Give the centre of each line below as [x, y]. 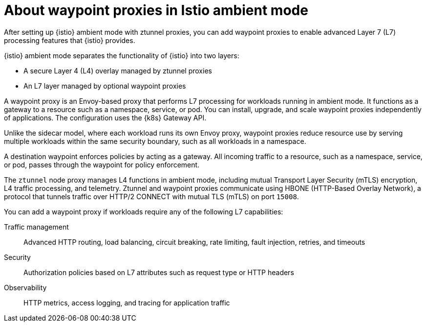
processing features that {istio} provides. [70, 40]
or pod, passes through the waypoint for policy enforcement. [102, 164]
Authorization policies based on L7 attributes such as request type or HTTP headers [159, 272]
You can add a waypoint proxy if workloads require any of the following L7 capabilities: [144, 211]
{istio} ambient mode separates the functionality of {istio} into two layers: [122, 55]
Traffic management [36, 227]
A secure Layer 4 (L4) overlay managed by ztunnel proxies [118, 70]
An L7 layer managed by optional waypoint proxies [105, 86]
